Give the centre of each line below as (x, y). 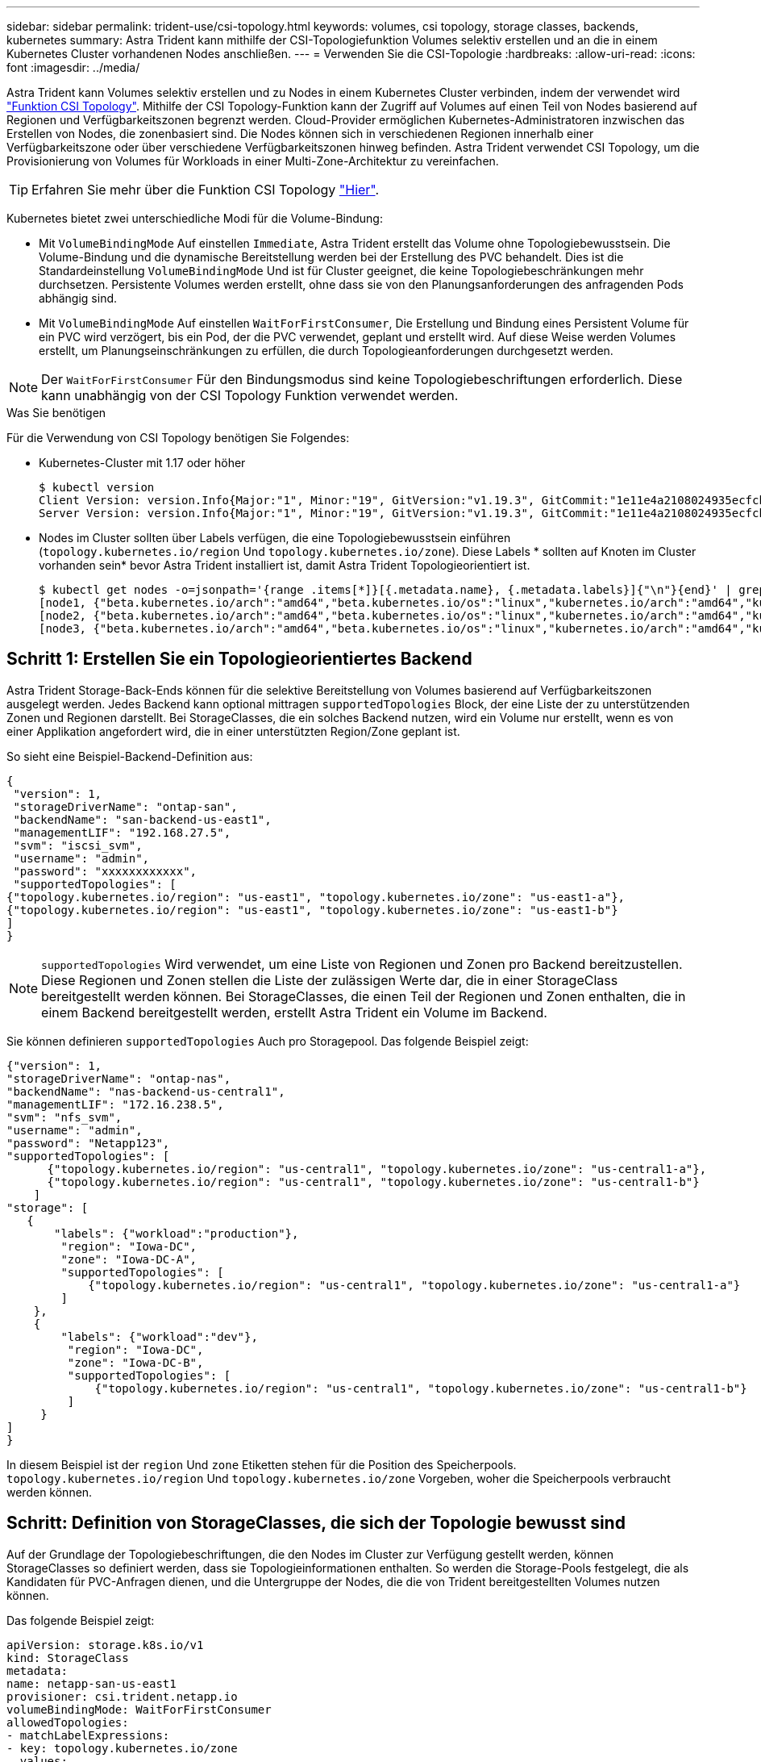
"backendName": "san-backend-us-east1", (142, 819)
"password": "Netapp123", (88, 1143)
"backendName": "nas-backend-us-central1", (146, 1091)
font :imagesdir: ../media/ (73, 67)
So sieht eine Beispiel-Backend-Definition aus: (130, 756)
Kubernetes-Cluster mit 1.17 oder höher (142, 463)
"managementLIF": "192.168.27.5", (122, 832)
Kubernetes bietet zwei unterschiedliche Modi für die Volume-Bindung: (195, 218)
